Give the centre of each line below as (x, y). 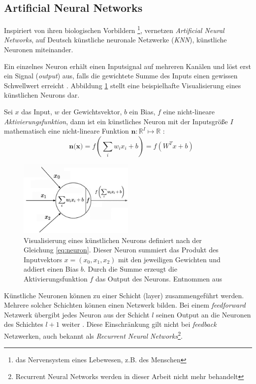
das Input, (37, 112)
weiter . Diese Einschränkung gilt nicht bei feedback (139, 324)
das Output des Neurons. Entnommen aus (159, 279)
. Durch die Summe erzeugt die (130, 269)
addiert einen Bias (51, 269)
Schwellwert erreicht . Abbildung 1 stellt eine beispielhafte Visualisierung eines (123, 85)
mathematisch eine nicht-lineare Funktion (66, 131)
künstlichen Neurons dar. (42, 95)
